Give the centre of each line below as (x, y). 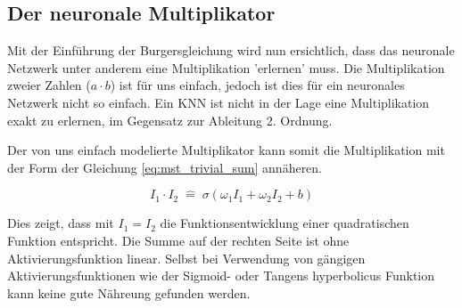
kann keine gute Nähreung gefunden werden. (129, 292)
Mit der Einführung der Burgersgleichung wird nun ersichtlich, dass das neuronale (231, 50)
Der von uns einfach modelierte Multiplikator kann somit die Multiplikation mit (226, 150)
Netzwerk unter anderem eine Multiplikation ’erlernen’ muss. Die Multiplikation (226, 67)
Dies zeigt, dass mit (61, 223)
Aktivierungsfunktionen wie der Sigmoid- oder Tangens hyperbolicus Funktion (221, 276)
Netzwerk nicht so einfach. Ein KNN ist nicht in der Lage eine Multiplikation (219, 102)
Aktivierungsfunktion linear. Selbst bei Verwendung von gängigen (186, 258)
